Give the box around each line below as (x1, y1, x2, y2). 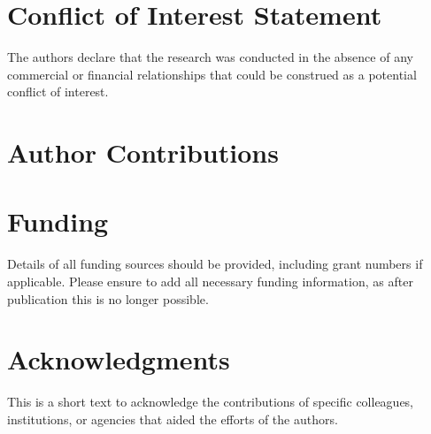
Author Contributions (7, 134, 279, 171)
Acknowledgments (7, 341, 230, 377)
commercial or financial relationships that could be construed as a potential (7, 65, 417, 83)
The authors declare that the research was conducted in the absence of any (7, 48, 413, 66)
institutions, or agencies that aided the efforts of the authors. (7, 409, 338, 428)
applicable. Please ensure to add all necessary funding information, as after (7, 272, 413, 290)
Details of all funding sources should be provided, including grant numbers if (7, 255, 423, 273)
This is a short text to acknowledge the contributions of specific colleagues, (7, 392, 414, 411)
